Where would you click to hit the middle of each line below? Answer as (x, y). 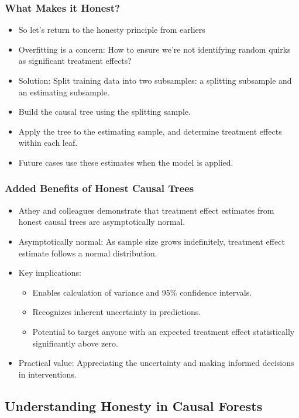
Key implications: (50, 273)
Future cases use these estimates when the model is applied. (126, 162)
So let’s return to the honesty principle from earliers (112, 30)
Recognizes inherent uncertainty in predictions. (117, 312)
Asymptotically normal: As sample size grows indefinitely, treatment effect (152, 241)
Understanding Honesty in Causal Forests (134, 405)
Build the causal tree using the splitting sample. (104, 112)
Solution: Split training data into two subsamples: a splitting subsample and (155, 80)
